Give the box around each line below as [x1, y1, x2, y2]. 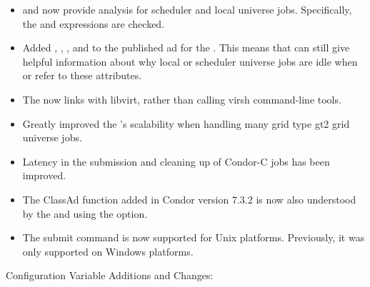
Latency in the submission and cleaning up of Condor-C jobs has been [22, 153, 330, 168]
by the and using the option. [22, 206, 148, 221]
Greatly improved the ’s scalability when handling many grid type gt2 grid [22, 116, 350, 131]
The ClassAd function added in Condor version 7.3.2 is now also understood [22, 191, 356, 206]
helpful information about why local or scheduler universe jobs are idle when [22, 54, 358, 69]
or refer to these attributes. [22, 68, 142, 83]
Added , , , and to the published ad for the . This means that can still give [22, 40, 350, 55]
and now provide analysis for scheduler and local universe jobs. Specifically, [22, 2, 352, 16]
